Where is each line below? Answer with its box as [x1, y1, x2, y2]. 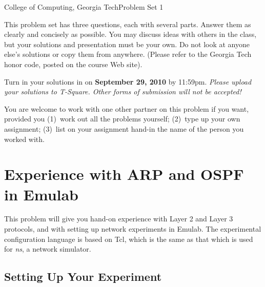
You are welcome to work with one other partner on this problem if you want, [4, 103, 249, 114]
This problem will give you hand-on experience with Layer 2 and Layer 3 [4, 213, 233, 224]
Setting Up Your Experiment [4, 269, 162, 284]
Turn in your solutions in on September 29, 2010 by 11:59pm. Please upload [4, 76, 252, 87]
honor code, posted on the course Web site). [4, 58, 142, 69]
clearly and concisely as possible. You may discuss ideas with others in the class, [4, 29, 257, 39]
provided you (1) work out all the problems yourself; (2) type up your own [4, 113, 240, 124]
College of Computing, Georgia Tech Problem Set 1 [4, 2, 164, 12]
